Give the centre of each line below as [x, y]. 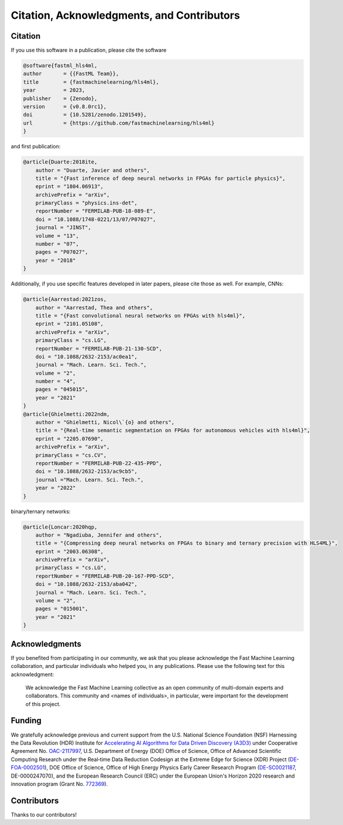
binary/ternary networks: [41, 511]
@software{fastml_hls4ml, [60, 66]
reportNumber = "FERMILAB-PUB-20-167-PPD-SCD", [105, 576]
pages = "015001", [62, 609]
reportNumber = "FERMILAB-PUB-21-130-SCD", [99, 348]
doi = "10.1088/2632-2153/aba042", [86, 584]
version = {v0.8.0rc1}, [65, 106]
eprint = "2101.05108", [69, 324]
